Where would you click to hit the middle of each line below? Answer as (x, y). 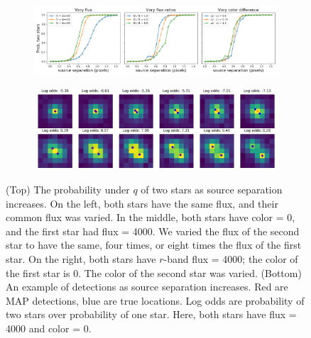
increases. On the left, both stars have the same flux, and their (142, 203)
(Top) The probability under (68, 190)
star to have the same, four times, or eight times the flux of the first (154, 245)
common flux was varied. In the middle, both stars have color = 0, (151, 217)
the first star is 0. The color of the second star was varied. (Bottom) (154, 272)
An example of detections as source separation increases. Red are (147, 287)
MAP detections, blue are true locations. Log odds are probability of (155, 300)
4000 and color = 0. (49, 328)
